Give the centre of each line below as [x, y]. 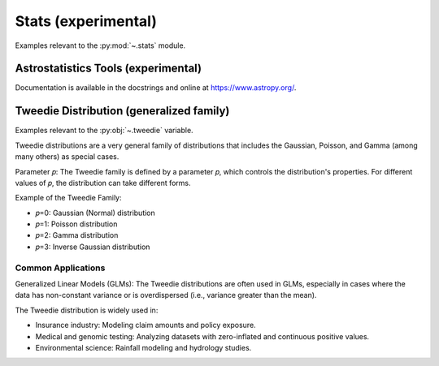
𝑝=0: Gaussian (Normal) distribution [96, 213]
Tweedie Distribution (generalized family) [122, 111]
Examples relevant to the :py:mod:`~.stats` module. [100, 45]
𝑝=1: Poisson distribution [76, 224]
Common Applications [60, 268]
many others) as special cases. [67, 157]
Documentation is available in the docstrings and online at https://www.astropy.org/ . [156, 88]
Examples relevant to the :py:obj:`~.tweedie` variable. [104, 131]
